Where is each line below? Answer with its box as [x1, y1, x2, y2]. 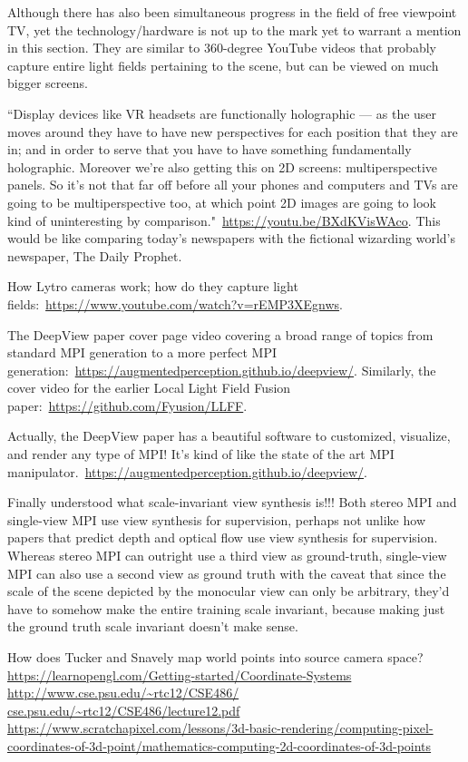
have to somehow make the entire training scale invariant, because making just [7, 599, 445, 618]
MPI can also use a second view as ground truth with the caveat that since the [7, 563, 446, 582]
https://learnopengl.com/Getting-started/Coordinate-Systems [7, 665, 352, 684]
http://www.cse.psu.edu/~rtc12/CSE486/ [7, 683, 239, 702]
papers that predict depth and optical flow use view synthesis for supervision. [7, 528, 438, 547]
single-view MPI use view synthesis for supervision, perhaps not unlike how [7, 510, 425, 529]
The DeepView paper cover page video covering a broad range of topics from [7, 325, 434, 344]
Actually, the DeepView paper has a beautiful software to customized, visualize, [7, 426, 451, 445]
